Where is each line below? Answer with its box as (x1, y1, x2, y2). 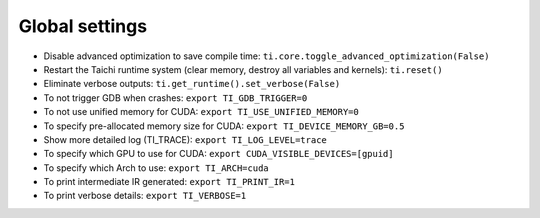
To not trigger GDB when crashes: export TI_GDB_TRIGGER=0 (43, 91, 308, 104)
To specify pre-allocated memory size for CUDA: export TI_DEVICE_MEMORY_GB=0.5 (43, 120, 405, 132)
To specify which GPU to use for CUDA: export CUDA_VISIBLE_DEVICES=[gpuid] (43, 148, 394, 160)
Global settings (18, 15, 148, 37)
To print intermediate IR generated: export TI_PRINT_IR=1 (43, 176, 295, 188)
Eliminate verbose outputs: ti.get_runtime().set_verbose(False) (43, 78, 341, 90)
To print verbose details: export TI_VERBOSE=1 (43, 190, 247, 202)
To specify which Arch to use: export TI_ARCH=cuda (43, 161, 269, 174)
